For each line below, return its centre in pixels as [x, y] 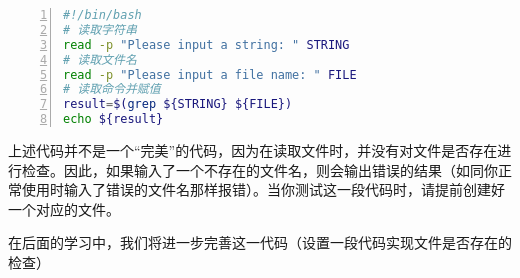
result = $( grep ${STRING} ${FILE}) [178, 104]
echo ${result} [113, 119]
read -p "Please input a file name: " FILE [210, 74]
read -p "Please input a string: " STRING [206, 44]
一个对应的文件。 [64, 208]
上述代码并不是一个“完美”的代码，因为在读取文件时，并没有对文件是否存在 [253, 150]
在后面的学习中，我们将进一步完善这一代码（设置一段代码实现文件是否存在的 [260, 242]
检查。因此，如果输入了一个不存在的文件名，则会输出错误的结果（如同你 [259, 169]
